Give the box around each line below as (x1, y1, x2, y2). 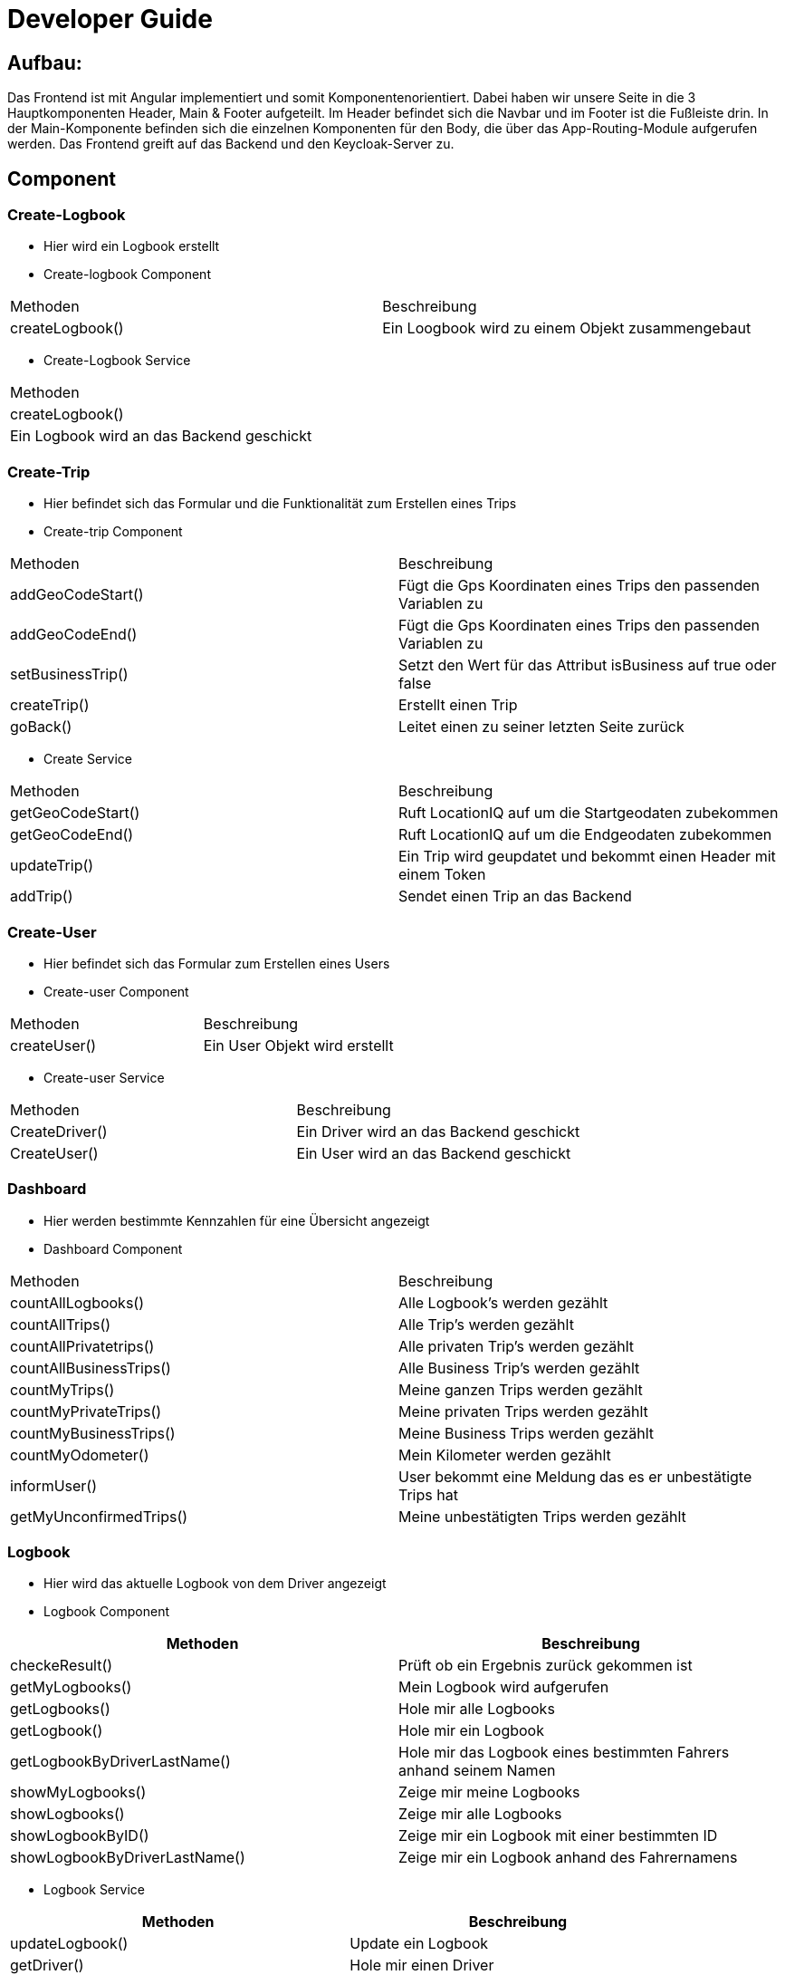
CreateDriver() (10, 1122, 108, 1141)
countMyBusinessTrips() (10, 1423, 176, 1442)
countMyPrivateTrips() (10, 1402, 162, 1421)
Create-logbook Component (43, 266, 211, 283)
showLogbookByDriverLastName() (10, 1848, 245, 1867)
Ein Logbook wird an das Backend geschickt (10, 427, 312, 446)
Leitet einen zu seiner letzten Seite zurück (398, 718, 684, 737)
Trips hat (398, 1485, 458, 1504)
